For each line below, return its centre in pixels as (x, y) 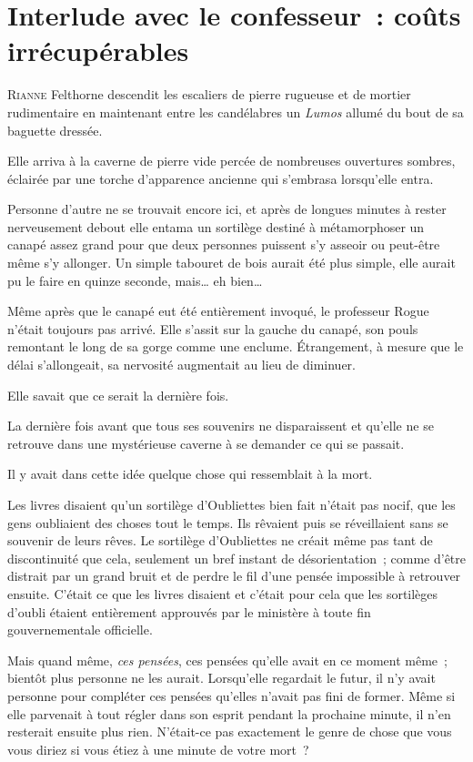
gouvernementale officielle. (80, 630)
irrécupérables (98, 51)
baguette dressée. (55, 130)
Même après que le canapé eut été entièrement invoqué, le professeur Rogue (218, 311)
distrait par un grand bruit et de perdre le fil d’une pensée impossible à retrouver (234, 576)
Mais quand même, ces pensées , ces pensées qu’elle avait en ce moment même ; (227, 660)
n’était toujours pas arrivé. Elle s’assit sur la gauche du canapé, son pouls (213, 328)
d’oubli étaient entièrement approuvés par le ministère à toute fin (189, 611)
